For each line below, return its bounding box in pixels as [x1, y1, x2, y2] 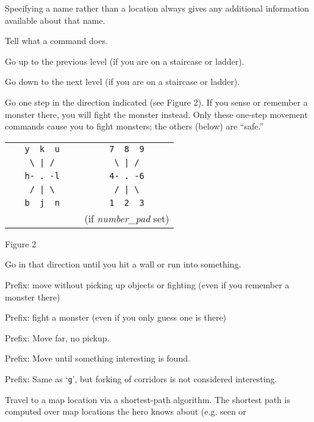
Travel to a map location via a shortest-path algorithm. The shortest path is [5, 393, 290, 406]
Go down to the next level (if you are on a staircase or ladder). [5, 75, 240, 88]
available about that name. [5, 13, 105, 26]
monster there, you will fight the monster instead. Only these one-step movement [5, 107, 308, 120]
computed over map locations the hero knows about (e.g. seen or [5, 405, 246, 418]
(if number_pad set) [84, 211, 169, 225]
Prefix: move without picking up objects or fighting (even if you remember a [5, 278, 290, 291]
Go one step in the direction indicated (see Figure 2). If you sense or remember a [5, 95, 308, 108]
